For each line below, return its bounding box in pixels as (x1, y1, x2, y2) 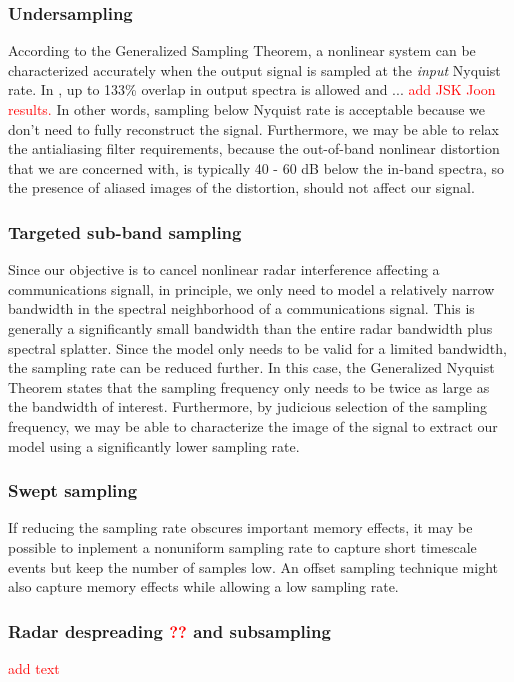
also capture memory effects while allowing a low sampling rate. (8, 576, 399, 597)
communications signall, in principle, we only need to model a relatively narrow (8, 278, 495, 299)
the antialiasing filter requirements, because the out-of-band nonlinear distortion (8, 138, 500, 159)
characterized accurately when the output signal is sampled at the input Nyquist (8, 59, 501, 80)
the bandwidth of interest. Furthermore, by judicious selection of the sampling (8, 396, 488, 417)
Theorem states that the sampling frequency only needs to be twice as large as (8, 376, 490, 397)
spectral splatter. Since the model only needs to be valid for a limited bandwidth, (8, 337, 507, 358)
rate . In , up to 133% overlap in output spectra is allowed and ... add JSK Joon (8, 79, 496, 100)
